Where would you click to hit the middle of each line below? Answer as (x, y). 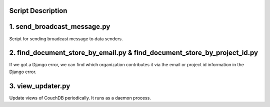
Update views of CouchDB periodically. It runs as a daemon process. (80, 98)
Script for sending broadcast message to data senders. (66, 39)
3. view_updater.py (40, 86)
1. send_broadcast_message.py (60, 27)
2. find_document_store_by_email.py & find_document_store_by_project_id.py (134, 53)
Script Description (38, 11)
